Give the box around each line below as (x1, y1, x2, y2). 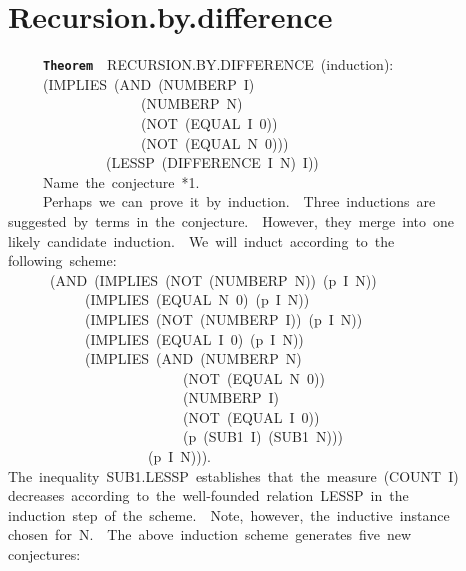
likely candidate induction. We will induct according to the (8, 230, 395, 251)
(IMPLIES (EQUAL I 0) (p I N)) (84, 328, 304, 349)
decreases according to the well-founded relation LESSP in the (8, 485, 409, 506)
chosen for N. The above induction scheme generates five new (8, 524, 412, 545)
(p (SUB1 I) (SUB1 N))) (182, 426, 343, 447)
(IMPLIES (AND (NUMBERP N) (84, 348, 302, 369)
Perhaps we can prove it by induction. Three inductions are (42, 191, 436, 212)
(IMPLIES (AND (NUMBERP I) (42, 73, 255, 94)
